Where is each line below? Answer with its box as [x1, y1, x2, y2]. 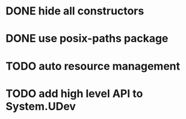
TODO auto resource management [5, 59, 181, 73]
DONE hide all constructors [5, 4, 144, 18]
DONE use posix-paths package [5, 32, 169, 46]
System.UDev [5, 99, 76, 113]
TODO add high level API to [5, 87, 143, 100]
